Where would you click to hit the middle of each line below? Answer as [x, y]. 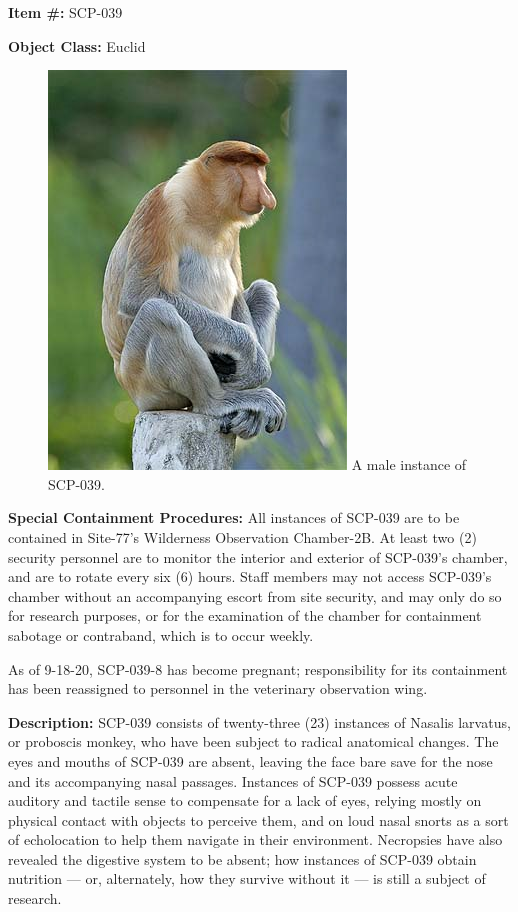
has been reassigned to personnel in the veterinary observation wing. [218, 688]
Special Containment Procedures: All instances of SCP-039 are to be [234, 517]
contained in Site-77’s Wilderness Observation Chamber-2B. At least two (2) [242, 536]
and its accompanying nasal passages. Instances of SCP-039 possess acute [233, 780]
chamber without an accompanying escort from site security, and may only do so [255, 595]
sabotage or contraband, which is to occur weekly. [161, 634]
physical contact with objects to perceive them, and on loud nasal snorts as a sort [258, 819]
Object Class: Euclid [77, 45]
